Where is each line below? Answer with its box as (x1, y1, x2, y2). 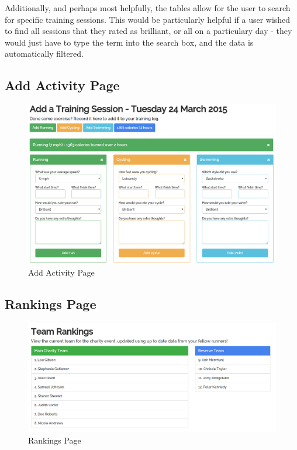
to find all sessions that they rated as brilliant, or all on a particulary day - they (5, 25, 292, 37)
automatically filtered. (5, 47, 84, 60)
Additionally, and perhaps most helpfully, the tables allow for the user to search (5, 2, 291, 13)
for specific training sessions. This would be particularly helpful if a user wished (5, 13, 291, 25)
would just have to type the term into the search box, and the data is (5, 36, 254, 48)
